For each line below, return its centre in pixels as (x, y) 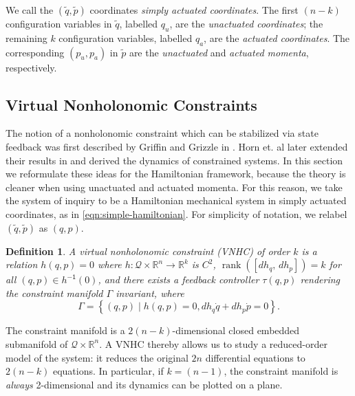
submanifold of (37, 343)
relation (22, 264)
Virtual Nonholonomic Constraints (131, 104)
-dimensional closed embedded (236, 330)
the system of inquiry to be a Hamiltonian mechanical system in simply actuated (176, 200)
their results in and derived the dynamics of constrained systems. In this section (174, 160)
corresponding (35, 52)
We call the (30, 10)
